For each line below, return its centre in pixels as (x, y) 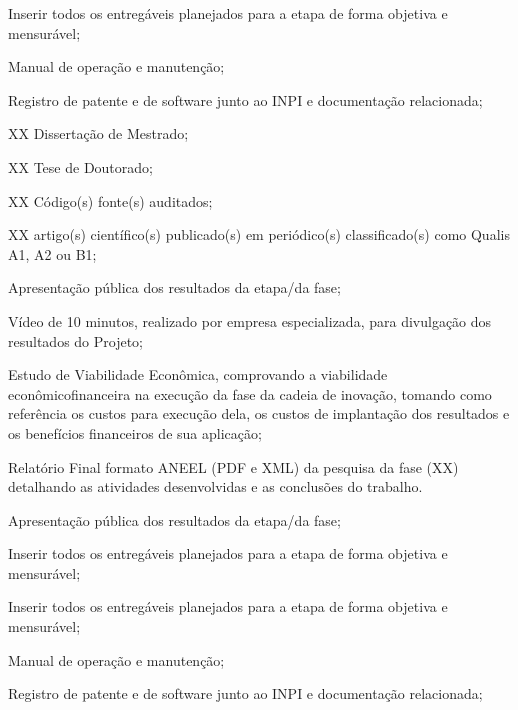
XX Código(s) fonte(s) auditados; (110, 200)
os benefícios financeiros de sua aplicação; (135, 432)
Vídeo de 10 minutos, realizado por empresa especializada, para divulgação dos (250, 320)
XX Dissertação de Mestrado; (98, 133)
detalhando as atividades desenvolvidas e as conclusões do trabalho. (215, 486)
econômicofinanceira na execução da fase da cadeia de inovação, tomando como (250, 393)
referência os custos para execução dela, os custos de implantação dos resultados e (259, 413)
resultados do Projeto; (76, 340)
